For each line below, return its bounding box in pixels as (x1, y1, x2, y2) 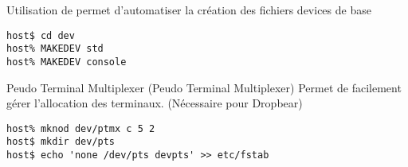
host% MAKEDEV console (6, 56, 127, 68)
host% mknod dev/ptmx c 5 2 (6, 122, 155, 134)
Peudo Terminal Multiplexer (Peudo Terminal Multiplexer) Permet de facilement (6, 79, 402, 95)
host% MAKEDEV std (6, 43, 104, 55)
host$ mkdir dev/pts (6, 136, 116, 148)
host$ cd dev (6, 29, 75, 41)
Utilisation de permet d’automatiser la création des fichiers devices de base (6, 2, 371, 17)
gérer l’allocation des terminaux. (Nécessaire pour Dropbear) (6, 95, 303, 111)
